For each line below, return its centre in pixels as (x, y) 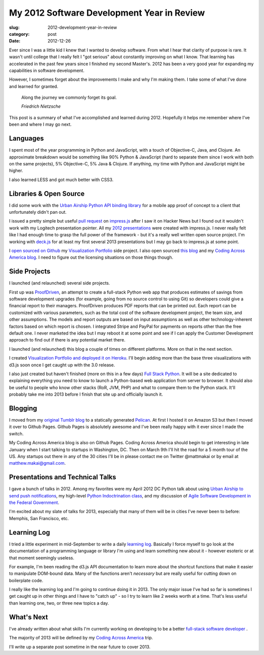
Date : (15, 41)
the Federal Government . (34, 503)
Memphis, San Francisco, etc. (39, 518)
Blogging (23, 408)
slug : (14, 27)
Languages (26, 139)
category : (19, 34)
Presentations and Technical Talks (63, 477)
